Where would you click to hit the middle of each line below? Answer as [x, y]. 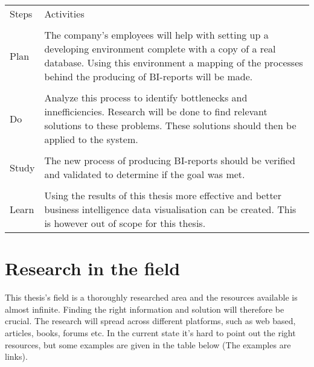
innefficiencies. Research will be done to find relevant [156, 111]
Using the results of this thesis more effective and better [163, 195]
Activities [64, 14]
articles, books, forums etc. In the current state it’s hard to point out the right [150, 332]
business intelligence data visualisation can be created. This [170, 209]
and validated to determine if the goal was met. [145, 174]
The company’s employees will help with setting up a [156, 35]
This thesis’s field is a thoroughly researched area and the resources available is [151, 297]
